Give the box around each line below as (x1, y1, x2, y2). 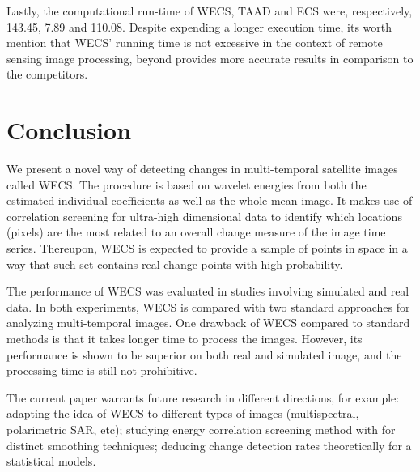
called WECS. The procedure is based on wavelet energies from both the (6, 176, 367, 193)
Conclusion (6, 113, 132, 147)
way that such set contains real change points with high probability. (6, 255, 343, 272)
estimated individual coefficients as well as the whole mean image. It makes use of (6, 192, 413, 209)
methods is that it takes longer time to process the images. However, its (6, 330, 363, 347)
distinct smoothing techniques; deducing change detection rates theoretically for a (6, 436, 412, 453)
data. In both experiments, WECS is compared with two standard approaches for (6, 298, 410, 315)
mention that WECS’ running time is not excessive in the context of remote (6, 34, 383, 51)
